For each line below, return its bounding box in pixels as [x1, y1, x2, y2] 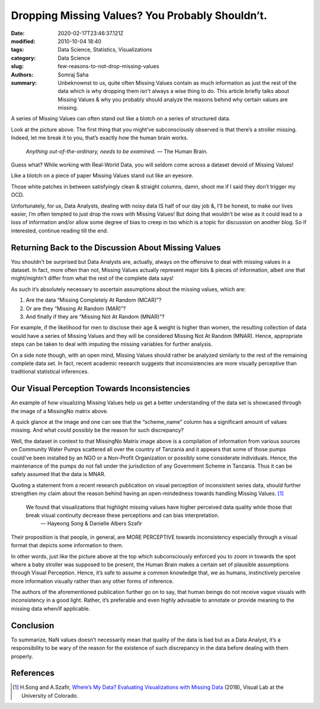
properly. [11, 653, 33, 660]
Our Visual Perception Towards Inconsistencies [11, 384, 191, 394]
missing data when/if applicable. [11, 605, 91, 612]
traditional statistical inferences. [11, 368, 89, 375]
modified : [11, 37, 36, 44]
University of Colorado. [21, 692, 78, 699]
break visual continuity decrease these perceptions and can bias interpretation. [25, 512, 219, 519]
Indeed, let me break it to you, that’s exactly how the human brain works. [11, 134, 188, 142]
